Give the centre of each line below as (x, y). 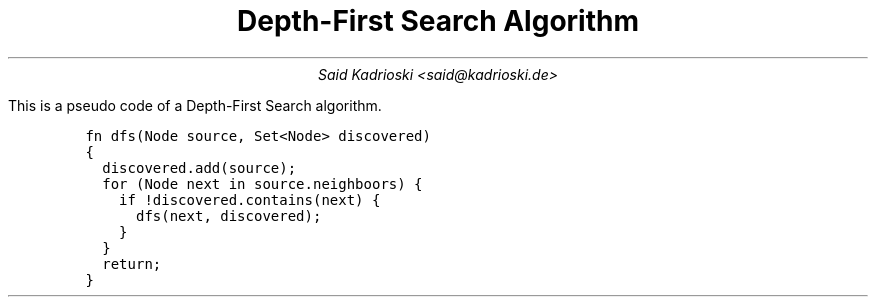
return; (132, 263)
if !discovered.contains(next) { (250, 199)
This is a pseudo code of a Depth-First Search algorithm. (195, 105)
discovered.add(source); (199, 167)
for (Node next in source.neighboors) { (262, 183)
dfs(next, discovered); (228, 215)
